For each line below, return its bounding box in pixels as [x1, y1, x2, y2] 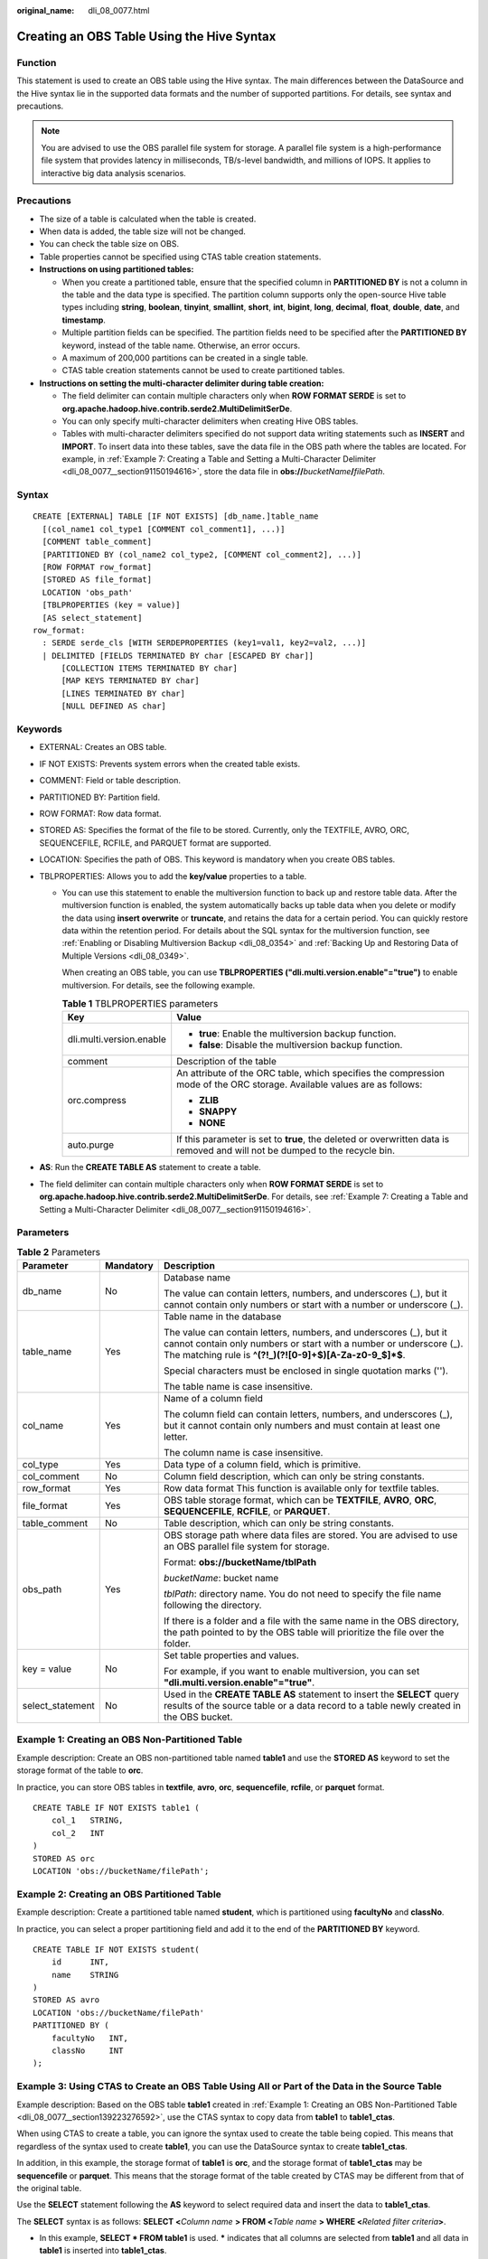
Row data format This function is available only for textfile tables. [163, 1482, 440, 1495]
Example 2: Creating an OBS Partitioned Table [16, 1888, 221, 1900]
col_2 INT [51, 1828, 105, 1838]
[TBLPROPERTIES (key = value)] [42, 600, 181, 610]
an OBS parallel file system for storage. [163, 1541, 330, 1553]
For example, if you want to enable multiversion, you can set [163, 1665, 420, 1678]
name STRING [51, 1970, 119, 1980]
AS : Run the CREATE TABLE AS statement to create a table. [39, 1162, 261, 1173]
